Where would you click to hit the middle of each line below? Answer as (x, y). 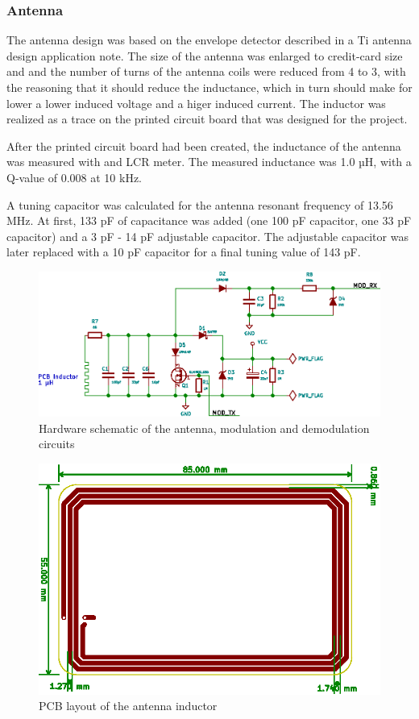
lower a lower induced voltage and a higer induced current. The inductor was (196, 103)
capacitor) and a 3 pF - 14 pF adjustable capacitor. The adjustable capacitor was (207, 236)
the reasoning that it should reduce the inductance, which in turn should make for (209, 87)
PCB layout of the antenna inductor (128, 706)
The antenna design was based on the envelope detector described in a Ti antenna (209, 40)
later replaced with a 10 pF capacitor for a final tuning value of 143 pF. (184, 252)
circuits (57, 444)
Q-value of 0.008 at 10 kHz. (74, 177)
